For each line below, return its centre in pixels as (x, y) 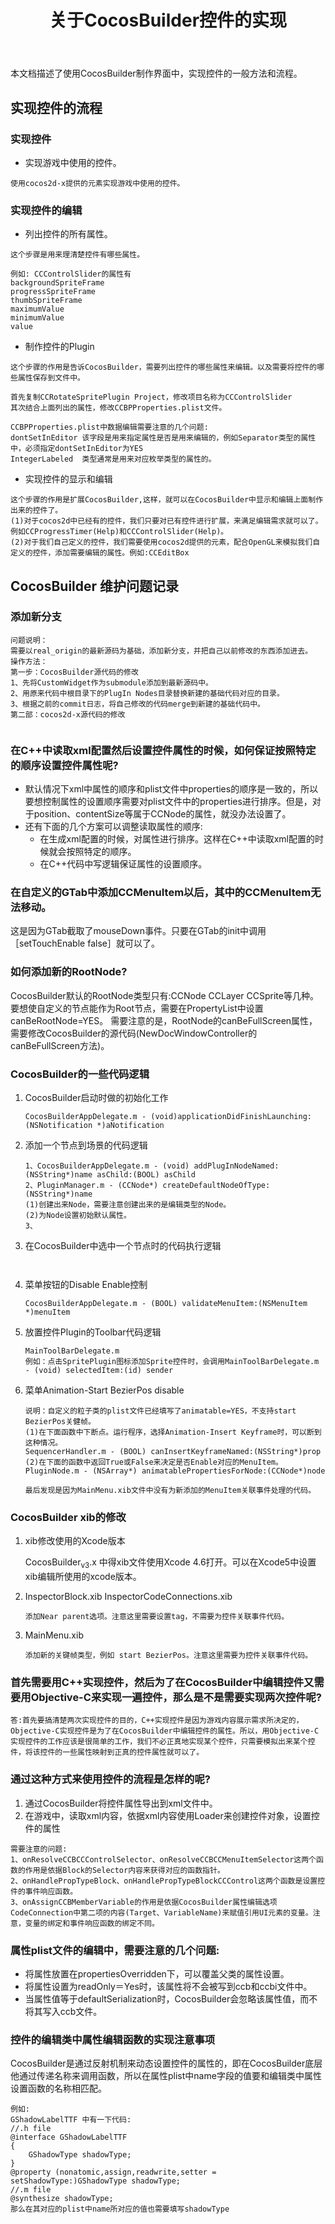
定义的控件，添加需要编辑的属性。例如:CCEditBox (100, 553)
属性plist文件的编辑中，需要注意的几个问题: (115, 1950)
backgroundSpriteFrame (57, 283)
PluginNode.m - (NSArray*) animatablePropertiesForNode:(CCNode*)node (175, 1471)
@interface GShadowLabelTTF (69, 2137)
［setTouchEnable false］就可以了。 (85, 943)
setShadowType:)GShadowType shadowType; (96, 2181)
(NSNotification (58, 1126)
